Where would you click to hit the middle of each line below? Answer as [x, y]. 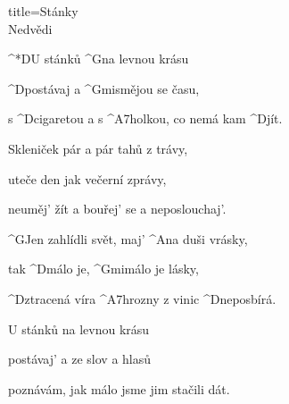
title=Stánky [43, 11]
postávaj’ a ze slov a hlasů [80, 359]
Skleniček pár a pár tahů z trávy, [98, 148]
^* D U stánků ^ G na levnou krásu [99, 59]
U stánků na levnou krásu [79, 328]
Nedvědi [30, 28]
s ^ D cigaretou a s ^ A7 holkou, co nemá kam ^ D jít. [145, 118]
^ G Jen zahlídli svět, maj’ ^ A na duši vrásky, [128, 238]
